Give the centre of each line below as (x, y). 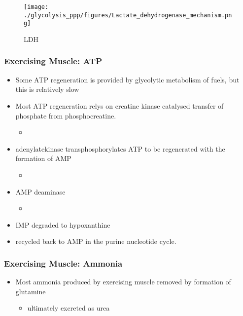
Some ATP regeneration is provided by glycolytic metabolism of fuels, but (127, 79)
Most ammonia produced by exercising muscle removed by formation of (123, 282)
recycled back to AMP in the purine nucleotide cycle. (96, 241)
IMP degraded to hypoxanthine (63, 224)
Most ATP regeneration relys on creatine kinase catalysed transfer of (120, 105)
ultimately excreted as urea (69, 308)
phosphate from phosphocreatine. (66, 115)
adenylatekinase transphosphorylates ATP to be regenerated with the (120, 148)
